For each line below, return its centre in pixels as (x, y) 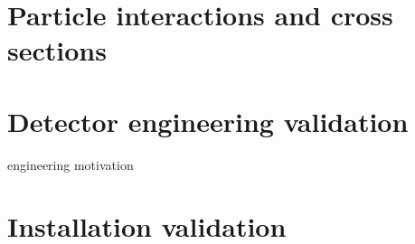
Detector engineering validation (208, 121)
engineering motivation (71, 164)
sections (57, 50)
